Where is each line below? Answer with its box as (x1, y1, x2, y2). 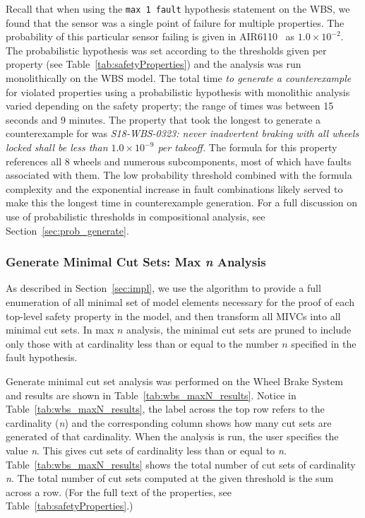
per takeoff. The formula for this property (157, 140, 337, 154)
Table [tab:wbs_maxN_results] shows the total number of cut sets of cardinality (6, 457, 356, 471)
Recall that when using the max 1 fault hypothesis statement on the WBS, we (6, 1, 350, 16)
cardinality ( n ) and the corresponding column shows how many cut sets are (6, 415, 332, 430)
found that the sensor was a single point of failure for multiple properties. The (6, 15, 345, 30)
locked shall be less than (6, 140, 108, 154)
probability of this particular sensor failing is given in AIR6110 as (6, 29, 295, 44)
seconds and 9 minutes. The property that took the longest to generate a (6, 112, 321, 126)
